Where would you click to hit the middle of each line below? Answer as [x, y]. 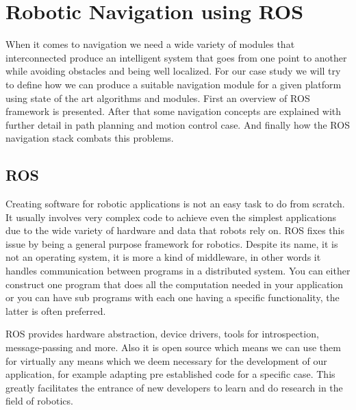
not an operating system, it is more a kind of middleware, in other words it [163, 257]
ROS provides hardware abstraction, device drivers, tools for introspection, [162, 334]
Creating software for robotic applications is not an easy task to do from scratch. [175, 204]
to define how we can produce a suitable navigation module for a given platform [174, 84]
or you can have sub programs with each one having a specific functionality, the [173, 297]
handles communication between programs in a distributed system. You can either [178, 271]
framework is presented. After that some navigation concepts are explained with [174, 111]
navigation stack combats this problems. [90, 138]
